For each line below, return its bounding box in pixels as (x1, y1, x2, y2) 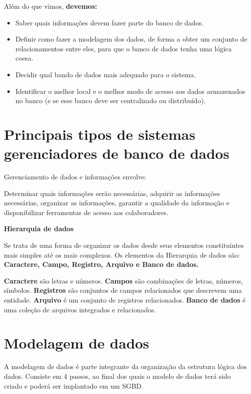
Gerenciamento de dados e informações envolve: (4, 172, 147, 182)
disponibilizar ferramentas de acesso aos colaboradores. (4, 207, 168, 217)
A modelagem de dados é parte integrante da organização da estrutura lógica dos (4, 361, 247, 372)
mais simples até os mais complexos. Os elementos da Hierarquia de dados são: (4, 249, 240, 260)
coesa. (15, 53, 34, 63)
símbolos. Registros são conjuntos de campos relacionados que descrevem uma (4, 285, 242, 295)
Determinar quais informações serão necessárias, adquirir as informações (4, 188, 220, 198)
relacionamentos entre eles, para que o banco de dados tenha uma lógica (15, 43, 232, 53)
